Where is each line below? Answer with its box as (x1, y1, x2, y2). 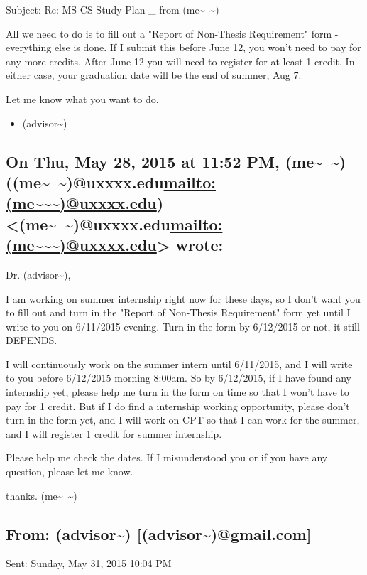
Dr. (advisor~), (6, 267, 71, 281)
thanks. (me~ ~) (6, 488, 77, 503)
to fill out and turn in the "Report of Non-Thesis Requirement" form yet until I (6, 305, 351, 320)
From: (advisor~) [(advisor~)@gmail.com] (6, 522, 312, 544)
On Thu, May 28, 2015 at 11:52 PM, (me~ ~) (6, 150, 346, 172)
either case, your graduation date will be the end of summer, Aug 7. (6, 68, 302, 82)
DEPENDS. (6, 333, 57, 348)
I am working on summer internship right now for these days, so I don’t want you (6, 291, 361, 306)
